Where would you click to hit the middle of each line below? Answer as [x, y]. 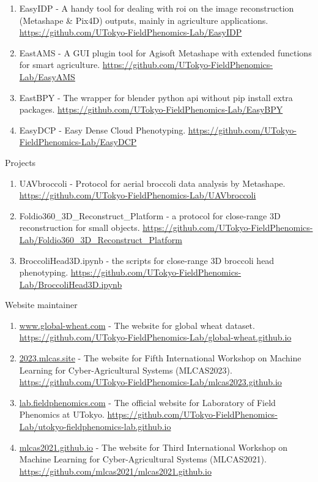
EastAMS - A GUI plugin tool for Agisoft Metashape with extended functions [165, 52]
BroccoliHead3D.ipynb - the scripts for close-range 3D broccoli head [147, 260]
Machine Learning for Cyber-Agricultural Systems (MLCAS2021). [143, 459]
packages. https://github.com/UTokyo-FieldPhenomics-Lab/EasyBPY [151, 109]
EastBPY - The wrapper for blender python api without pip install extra [156, 97]
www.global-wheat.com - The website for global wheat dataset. [137, 325]
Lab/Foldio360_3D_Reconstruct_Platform [101, 239]
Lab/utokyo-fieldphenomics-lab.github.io [95, 427]
